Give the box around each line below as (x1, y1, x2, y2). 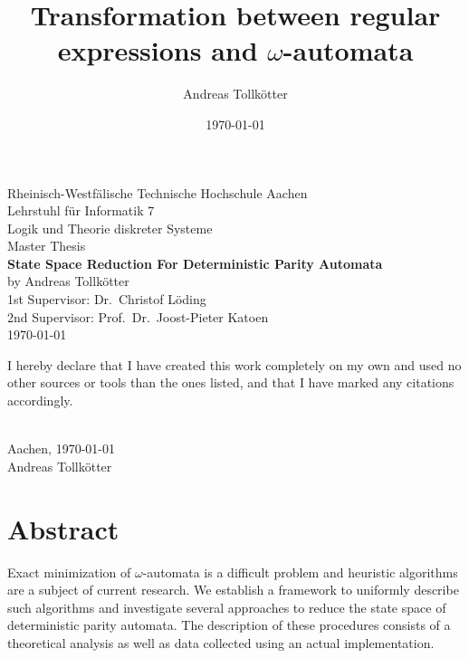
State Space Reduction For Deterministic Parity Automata (7, 253, 383, 272)
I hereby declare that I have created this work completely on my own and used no (7, 355, 462, 374)
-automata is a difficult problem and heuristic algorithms (142, 562, 458, 581)
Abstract (7, 510, 120, 547)
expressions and (57, 32, 258, 69)
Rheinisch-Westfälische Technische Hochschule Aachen (7, 183, 308, 202)
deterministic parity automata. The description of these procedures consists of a (7, 615, 451, 634)
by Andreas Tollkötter (7, 272, 129, 291)
